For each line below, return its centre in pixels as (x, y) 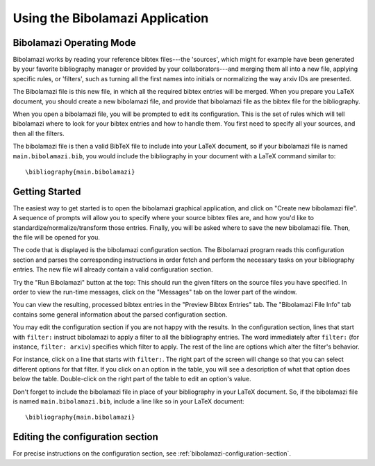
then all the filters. (39, 133)
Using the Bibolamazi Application (111, 18)
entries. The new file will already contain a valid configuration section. (113, 269)
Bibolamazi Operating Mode (74, 43)
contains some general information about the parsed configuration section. (120, 314)
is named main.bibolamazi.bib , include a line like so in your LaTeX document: (128, 401)
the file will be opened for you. (57, 238)
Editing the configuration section (86, 437)
